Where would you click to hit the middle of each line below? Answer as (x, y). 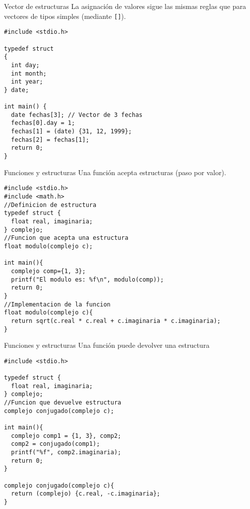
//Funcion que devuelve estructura (63, 403)
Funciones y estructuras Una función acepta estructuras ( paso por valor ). (115, 172)
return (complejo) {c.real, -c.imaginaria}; (86, 494)
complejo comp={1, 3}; (48, 271)
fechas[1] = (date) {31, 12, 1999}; (71, 132)
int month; (29, 73)
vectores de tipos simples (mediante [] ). (65, 16)
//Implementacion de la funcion (57, 304)
